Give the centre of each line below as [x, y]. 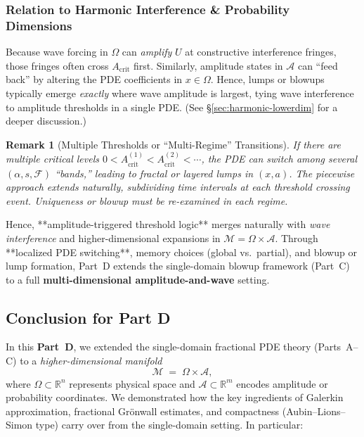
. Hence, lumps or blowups [267, 79]
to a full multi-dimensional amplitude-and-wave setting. [138, 279]
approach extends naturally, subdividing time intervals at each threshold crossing [178, 187]
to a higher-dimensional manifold [91, 361]
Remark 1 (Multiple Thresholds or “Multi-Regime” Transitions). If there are [173, 144]
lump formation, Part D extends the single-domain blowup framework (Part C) [178, 266]
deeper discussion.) [46, 121]
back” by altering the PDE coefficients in [94, 79]
